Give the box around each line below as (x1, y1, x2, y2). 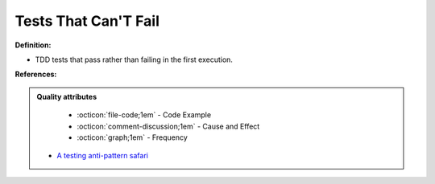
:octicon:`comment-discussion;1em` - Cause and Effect (77, 121, 260, 131)
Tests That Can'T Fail (14, 12, 160, 30)
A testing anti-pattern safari (56, 151, 149, 161)
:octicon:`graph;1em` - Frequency (77, 133, 188, 142)
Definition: (14, 40, 52, 50)
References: (14, 69, 57, 80)
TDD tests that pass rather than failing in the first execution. (35, 55, 234, 64)
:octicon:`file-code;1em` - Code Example (77, 110, 212, 120)
